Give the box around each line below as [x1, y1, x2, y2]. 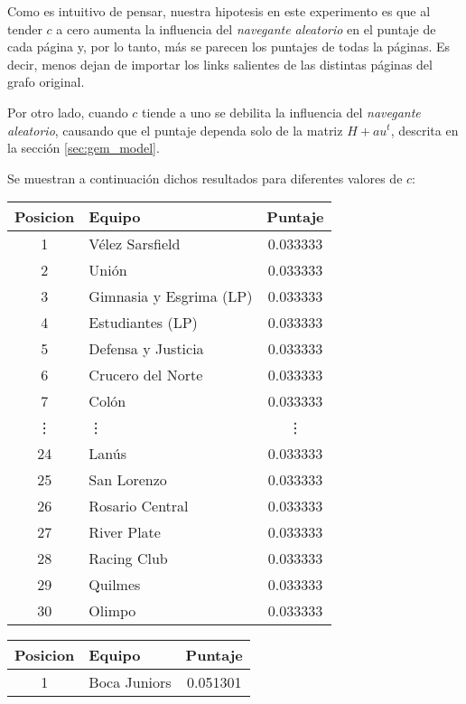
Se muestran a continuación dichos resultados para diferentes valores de [7, 168, 403, 187]
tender [7, 19, 42, 38]
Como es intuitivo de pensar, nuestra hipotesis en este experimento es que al [7, 2, 431, 20]
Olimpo [89, 600, 136, 622]
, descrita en [390, 120, 459, 139]
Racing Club [89, 548, 168, 569]
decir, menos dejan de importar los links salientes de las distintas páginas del [7, 54, 433, 73]
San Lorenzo [89, 469, 167, 491]
